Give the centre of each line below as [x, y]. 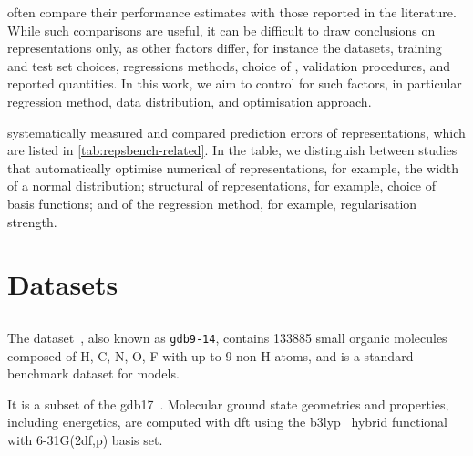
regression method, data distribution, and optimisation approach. [190, 101]
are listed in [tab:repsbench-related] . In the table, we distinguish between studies [232, 150]
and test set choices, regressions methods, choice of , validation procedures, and [229, 65]
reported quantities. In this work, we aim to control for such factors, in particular [235, 83]
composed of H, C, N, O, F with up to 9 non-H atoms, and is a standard [211, 355]
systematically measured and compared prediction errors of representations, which [236, 132]
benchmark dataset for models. [93, 373]
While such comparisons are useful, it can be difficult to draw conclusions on [221, 30]
